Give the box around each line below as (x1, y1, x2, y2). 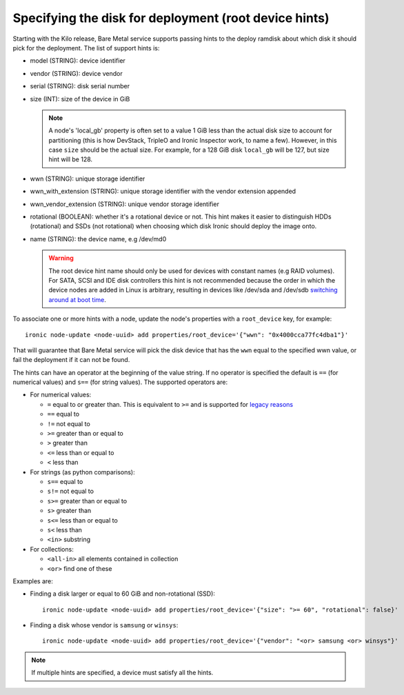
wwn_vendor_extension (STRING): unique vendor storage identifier (30, 200, 220, 208)
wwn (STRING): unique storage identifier (30, 174, 145, 183)
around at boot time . (48, 295, 107, 303)
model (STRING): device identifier (30, 57, 125, 65)
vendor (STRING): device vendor (30, 69, 123, 77)
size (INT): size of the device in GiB (30, 94, 130, 103)
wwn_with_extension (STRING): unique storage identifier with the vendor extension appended (30, 187, 296, 196)
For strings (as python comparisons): (30, 467, 136, 476)
